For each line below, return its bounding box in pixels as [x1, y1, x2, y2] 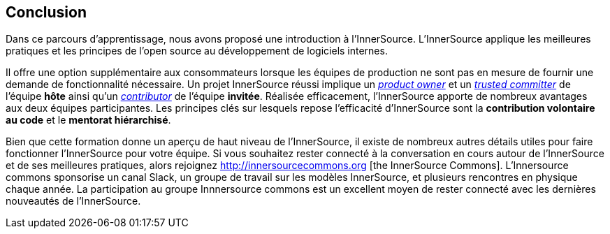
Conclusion [6, 3, 87, 21]
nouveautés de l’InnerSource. [6, 195, 141, 207]
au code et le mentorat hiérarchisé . [6, 114, 171, 126]
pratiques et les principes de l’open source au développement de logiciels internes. [6, 45, 388, 57]
